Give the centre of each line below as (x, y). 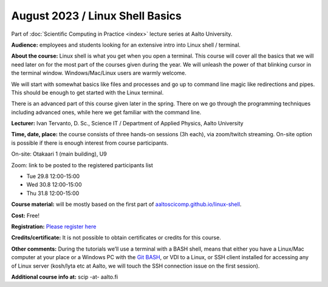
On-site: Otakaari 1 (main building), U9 (59, 154)
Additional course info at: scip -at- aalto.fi (65, 277)
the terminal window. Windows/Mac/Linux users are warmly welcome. (99, 73)
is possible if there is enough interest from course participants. (90, 143)
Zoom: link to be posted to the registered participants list (82, 165)
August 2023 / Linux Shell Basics (96, 16)
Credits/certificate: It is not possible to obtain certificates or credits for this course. (116, 238)
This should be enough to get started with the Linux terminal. (87, 92)
